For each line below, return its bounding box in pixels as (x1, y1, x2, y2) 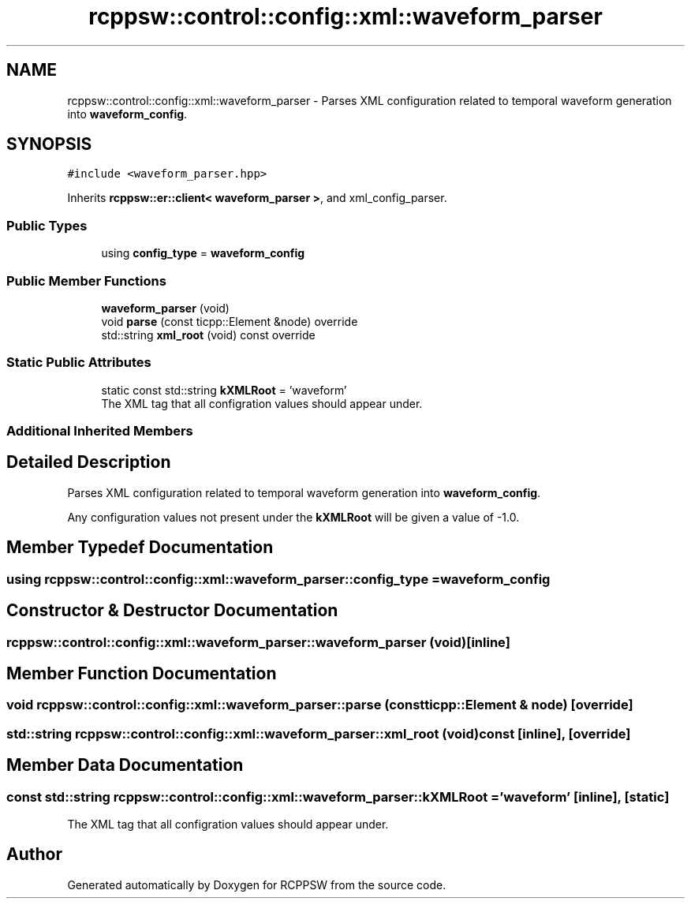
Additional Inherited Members (6, 423, 193, 439)
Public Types (6, 217, 88, 234)
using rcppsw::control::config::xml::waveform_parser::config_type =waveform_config (6, 570, 551, 587)
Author (6, 844, 62, 865)
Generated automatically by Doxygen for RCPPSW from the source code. (67, 877, 446, 892)
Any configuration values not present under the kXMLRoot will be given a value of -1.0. (67, 510, 520, 524)
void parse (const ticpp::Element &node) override (101, 314, 358, 328)
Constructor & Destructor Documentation (6, 600, 338, 621)
